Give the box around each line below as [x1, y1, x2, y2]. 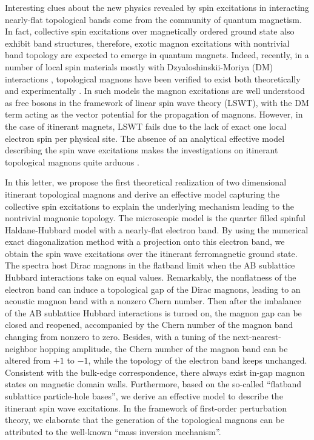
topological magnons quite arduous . [5, 155, 139, 168]
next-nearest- [233, 330, 281, 343]
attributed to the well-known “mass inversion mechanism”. [5, 425, 221, 438]
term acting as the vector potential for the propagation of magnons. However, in [5, 108, 303, 121]
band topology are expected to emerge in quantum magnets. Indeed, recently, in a [5, 48, 309, 61]
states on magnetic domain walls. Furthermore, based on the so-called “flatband [5, 378, 302, 390]
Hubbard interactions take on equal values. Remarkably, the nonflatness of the [5, 271, 296, 284]
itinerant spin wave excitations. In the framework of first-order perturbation [5, 401, 287, 414]
